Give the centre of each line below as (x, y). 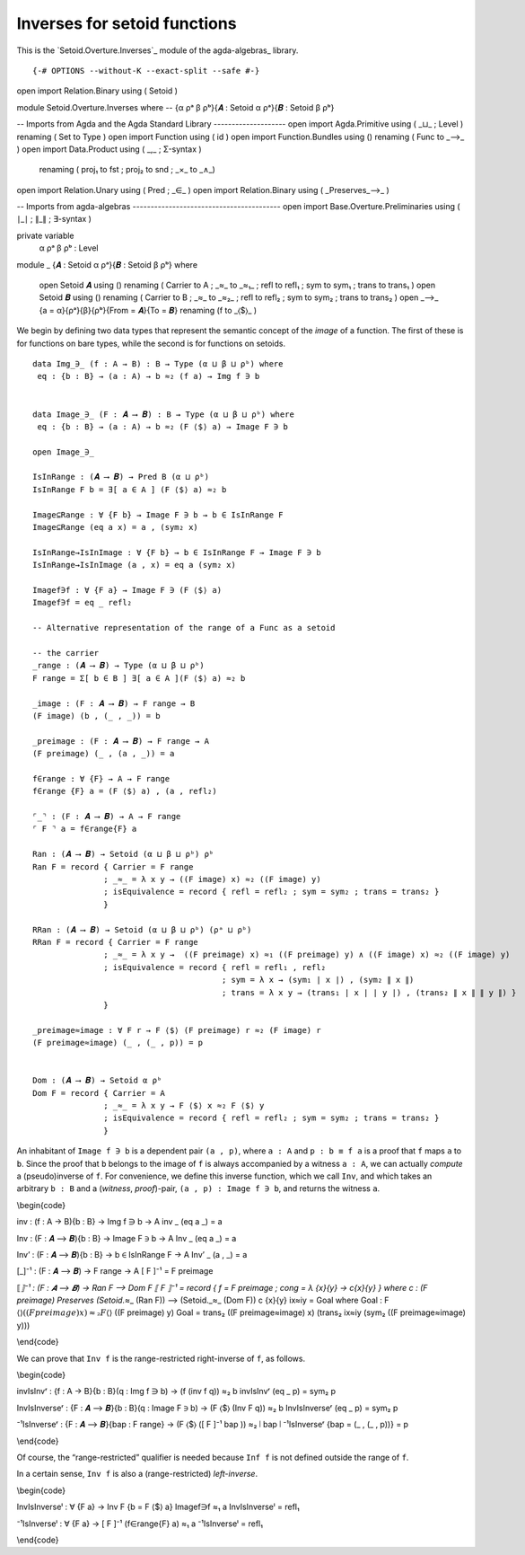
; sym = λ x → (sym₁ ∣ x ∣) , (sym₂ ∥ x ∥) (318, 980)
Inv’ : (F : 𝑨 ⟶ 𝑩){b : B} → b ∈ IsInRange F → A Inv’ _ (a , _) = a (132, 1254)
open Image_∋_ (63, 452)
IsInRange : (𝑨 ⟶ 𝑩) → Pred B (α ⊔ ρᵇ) (121, 477)
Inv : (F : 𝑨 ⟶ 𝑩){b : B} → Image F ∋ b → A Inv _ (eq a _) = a (127, 1238)
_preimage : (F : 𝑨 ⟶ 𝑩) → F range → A (121, 741)
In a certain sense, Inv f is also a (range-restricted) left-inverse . (137, 1474)
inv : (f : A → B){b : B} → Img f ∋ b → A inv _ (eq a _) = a (120, 1222)
